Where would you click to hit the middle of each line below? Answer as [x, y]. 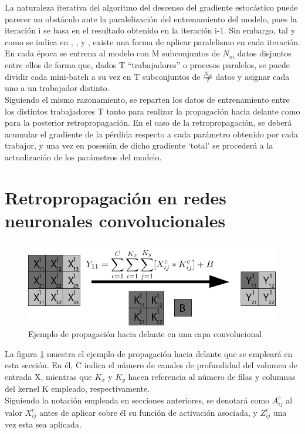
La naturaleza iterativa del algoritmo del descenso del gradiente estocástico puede [151, 7]
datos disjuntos [264, 53]
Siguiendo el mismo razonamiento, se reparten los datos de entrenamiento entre [147, 99]
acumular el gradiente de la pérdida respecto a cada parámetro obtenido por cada [152, 134]
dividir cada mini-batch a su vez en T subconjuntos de [103, 76]
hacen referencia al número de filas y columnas [212, 376]
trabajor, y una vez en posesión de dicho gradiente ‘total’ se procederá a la [139, 145]
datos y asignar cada [253, 76]
